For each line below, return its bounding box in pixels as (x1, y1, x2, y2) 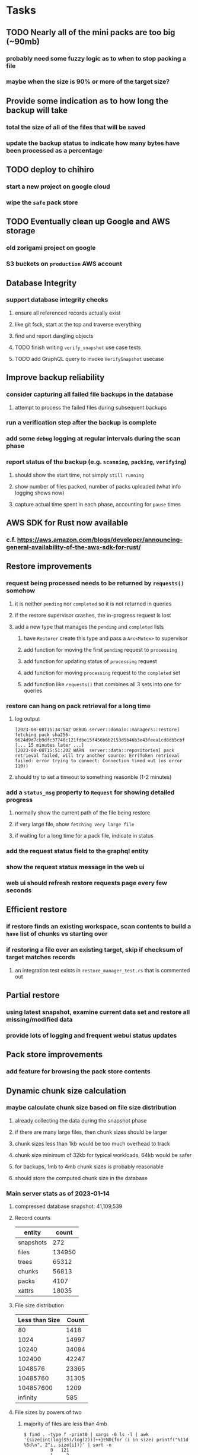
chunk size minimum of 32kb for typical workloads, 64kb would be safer (14, 1151, 192, 1158)
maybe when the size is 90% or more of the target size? (6, 78, 170, 86)
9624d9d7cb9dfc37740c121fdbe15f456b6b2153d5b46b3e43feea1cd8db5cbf (14, 737, 185, 743)
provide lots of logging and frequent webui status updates (6, 1031, 177, 1039)
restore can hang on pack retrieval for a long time (6, 702, 151, 710)
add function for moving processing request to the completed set (23, 669, 181, 676)
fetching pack (14, 731, 50, 738)
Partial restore (6, 990, 60, 1000)
